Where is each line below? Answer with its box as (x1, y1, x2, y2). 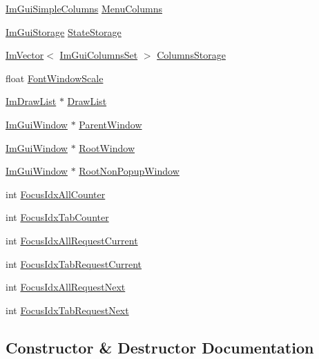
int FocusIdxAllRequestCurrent (6, 233, 138, 247)
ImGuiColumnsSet (59, 48, 138, 62)
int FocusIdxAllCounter (6, 186, 106, 201)
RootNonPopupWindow (79, 164, 180, 178)
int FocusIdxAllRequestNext (6, 280, 126, 294)
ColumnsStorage (157, 48, 226, 62)
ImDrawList (6, 94, 57, 108)
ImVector (6, 48, 44, 62)
